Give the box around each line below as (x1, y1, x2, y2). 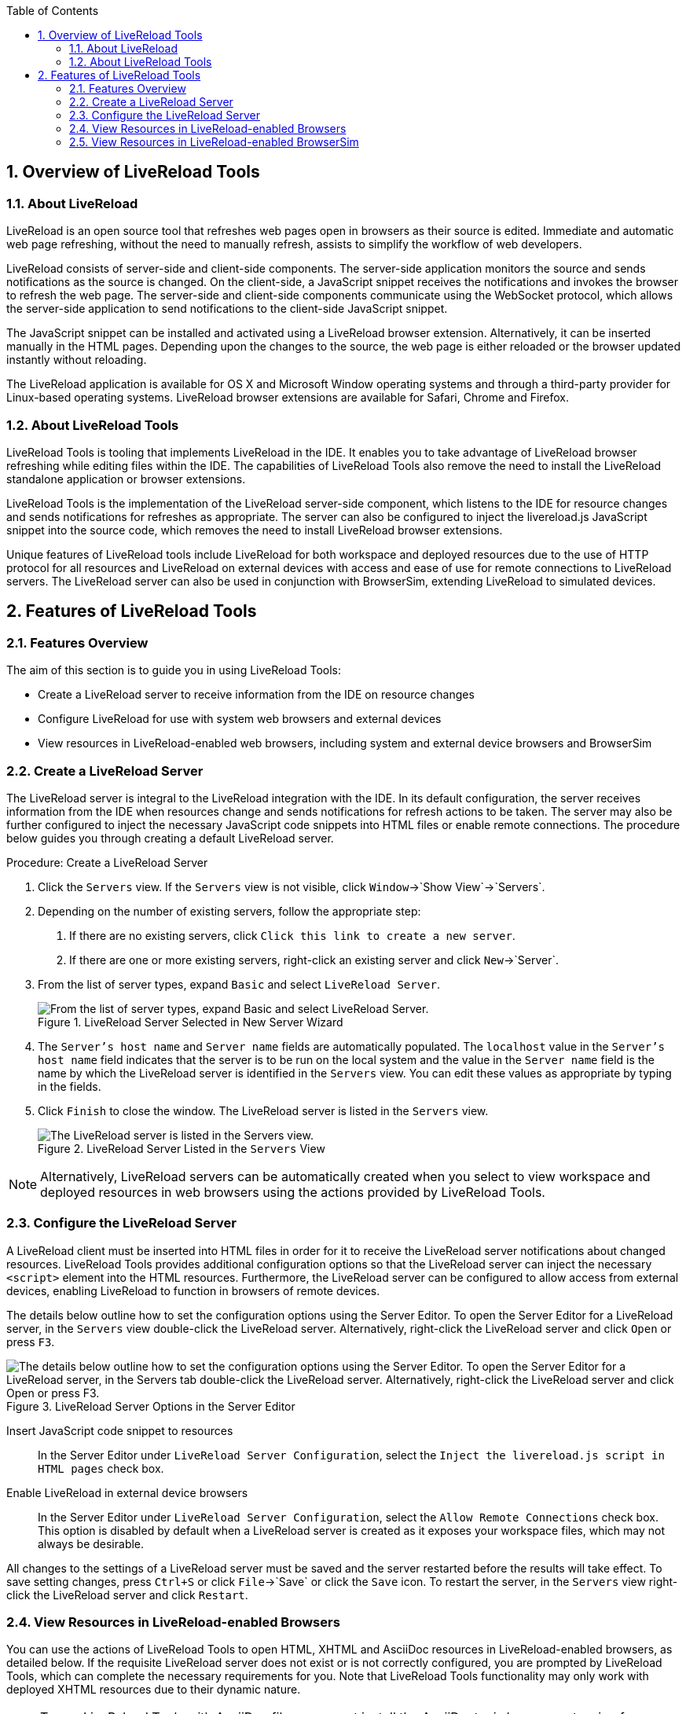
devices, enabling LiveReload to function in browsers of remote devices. (6, 1283, 380, 1297)
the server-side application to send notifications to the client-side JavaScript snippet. (6, 302, 448, 316)
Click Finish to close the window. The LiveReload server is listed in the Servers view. (38, 1103, 489, 1118)
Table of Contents (6, 4, 99, 17)
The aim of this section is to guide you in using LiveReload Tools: (6, 663, 342, 677)
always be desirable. (38, 1536, 145, 1551)
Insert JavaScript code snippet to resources (6, 1423, 233, 1437)
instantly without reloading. (6, 353, 147, 367)
